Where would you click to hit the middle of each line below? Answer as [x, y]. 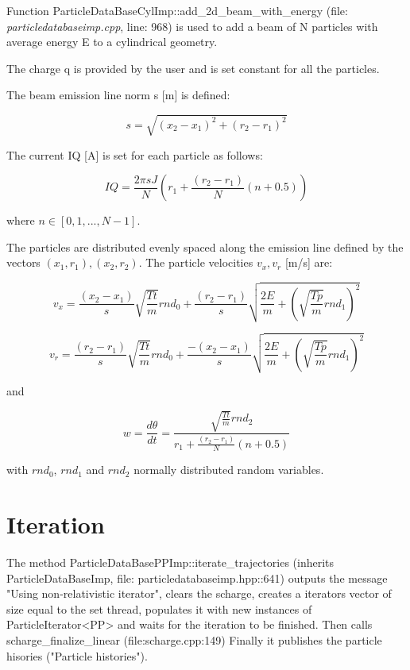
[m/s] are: [309, 262]
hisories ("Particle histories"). [77, 655]
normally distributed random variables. [229, 470]
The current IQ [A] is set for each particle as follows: [135, 154]
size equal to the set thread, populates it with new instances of [159, 608]
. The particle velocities [196, 262]
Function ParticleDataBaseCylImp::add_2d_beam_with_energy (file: [177, 10]
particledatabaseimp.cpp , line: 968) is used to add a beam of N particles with [192, 26]
